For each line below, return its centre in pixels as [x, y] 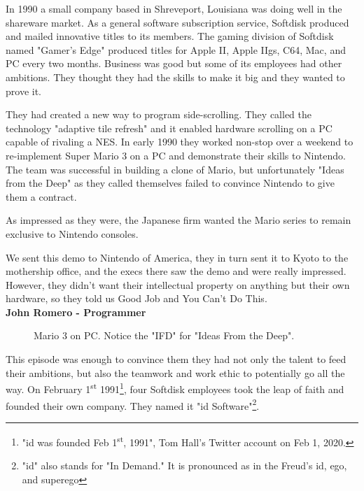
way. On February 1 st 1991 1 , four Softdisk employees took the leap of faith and [175, 388]
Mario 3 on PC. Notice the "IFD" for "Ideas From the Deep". [164, 335]
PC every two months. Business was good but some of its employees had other [174, 63]
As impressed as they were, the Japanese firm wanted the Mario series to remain [178, 220]
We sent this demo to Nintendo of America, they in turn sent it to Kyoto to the [177, 257]
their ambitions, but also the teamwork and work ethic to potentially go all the [175, 372]
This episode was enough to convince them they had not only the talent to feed [176, 359]
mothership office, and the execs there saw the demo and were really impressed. [176, 271]
